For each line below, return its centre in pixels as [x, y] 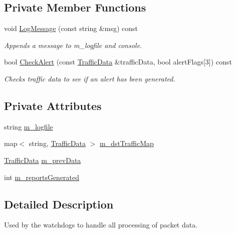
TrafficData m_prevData [43, 160]
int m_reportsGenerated [42, 177]
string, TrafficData [57, 143]
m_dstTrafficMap [127, 143]
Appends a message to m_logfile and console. [73, 45]
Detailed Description [59, 204]
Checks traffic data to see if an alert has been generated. [90, 78]
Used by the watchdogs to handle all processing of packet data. [101, 225]
